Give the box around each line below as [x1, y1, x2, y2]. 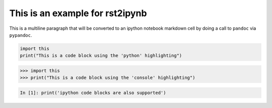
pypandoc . [9, 32, 32, 38]
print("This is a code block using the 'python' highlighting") [20, 53, 182, 59]
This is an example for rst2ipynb [9, 8, 147, 19]
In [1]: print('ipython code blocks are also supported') [20, 90, 166, 95]
